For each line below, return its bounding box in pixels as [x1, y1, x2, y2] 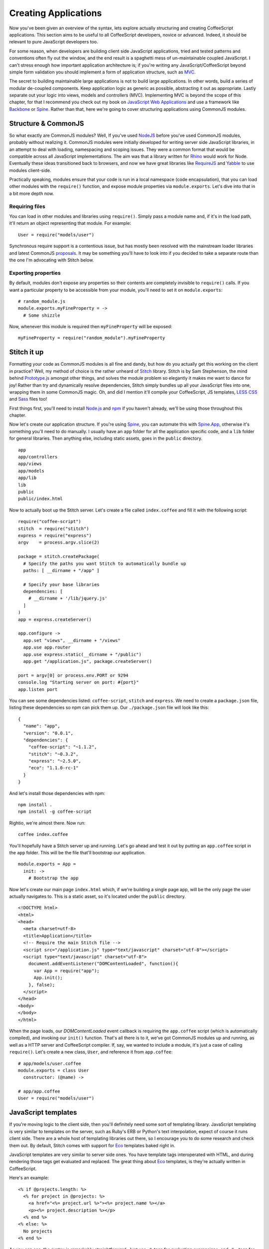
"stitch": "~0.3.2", [28, 751, 79, 757]
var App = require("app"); [33, 968, 100, 974]
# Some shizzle [23, 312, 60, 318]
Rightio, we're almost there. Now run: [9, 820, 86, 826]
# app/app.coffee [18, 1089, 60, 1094]
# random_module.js [18, 298, 66, 304]
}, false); [28, 982, 55, 988]
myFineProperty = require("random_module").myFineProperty [18, 335, 165, 341]
